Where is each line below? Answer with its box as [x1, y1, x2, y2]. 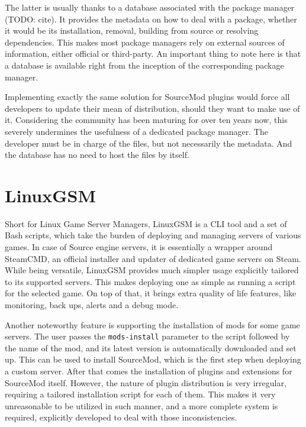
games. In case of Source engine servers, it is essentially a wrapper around [5, 241, 273, 253]
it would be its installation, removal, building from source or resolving [5, 24, 259, 37]
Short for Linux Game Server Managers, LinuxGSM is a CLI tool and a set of [5, 217, 287, 229]
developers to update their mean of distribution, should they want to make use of [5, 102, 300, 114]
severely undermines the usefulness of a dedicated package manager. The [5, 125, 268, 137]
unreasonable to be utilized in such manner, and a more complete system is [5, 399, 278, 412]
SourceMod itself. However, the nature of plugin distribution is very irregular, [5, 376, 286, 389]
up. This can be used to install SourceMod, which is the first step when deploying [5, 353, 301, 365]
